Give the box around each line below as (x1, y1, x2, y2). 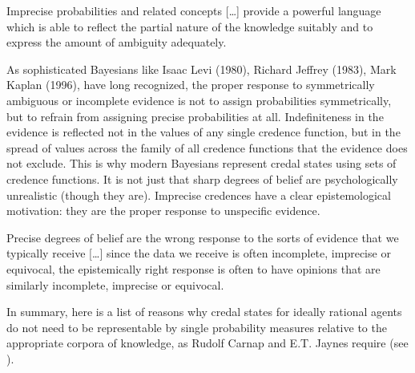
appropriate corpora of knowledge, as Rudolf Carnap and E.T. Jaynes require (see (6, 334, 409, 351)
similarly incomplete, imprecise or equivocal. (6, 276, 224, 293)
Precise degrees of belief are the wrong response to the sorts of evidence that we (6, 229, 399, 245)
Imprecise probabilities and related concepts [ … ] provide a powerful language (6, 2, 381, 18)
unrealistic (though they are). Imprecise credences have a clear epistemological (6, 186, 391, 203)
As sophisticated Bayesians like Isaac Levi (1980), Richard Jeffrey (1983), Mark (6, 60, 397, 77)
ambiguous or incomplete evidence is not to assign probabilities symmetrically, (6, 91, 392, 108)
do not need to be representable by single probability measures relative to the (6, 318, 387, 335)
